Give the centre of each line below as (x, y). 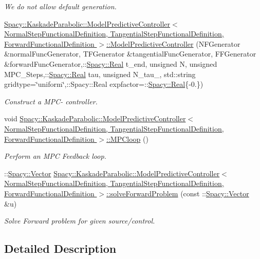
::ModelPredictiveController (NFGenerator (173, 43)
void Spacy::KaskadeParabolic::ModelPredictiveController (95, 118)
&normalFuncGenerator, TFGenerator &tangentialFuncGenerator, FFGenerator (130, 54)
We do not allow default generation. (60, 6)
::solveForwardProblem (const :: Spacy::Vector (178, 193)
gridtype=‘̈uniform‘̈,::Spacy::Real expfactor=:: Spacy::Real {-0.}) (104, 84)
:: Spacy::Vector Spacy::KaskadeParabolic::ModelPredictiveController (112, 173)
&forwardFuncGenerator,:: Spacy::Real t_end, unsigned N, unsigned (111, 63)
